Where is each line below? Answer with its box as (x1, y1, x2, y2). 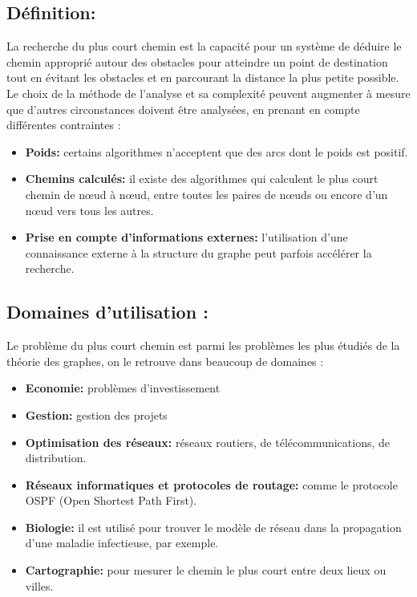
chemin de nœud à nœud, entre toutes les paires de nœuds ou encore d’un (25, 185, 388, 202)
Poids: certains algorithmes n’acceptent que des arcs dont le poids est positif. (25, 143, 408, 160)
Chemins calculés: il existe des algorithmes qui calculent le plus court (25, 170, 379, 187)
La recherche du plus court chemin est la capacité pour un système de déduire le (6, 38, 402, 55)
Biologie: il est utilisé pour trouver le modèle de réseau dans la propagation (25, 518, 402, 535)
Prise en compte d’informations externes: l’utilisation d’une (25, 229, 348, 246)
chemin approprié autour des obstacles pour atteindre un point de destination (6, 53, 388, 70)
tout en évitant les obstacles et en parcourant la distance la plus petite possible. (6, 69, 399, 86)
